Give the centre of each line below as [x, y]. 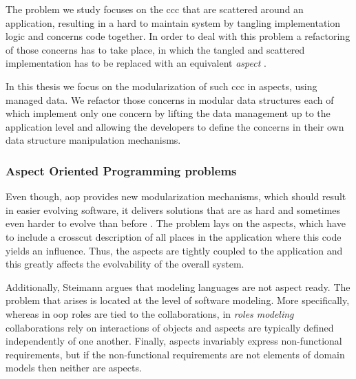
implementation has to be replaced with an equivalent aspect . [136, 63]
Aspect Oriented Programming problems [121, 170]
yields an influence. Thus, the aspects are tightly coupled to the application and [174, 250]
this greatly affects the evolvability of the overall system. [125, 264]
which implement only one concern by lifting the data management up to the [168, 113]
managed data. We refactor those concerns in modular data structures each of [170, 99]
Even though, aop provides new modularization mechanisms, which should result [176, 196]
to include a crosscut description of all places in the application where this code [174, 236]
